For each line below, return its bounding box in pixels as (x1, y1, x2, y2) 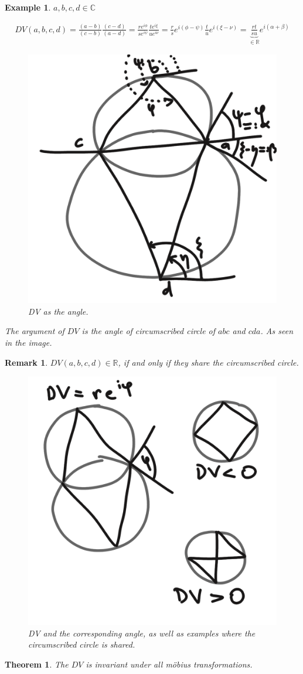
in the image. (5, 336, 52, 348)
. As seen (260, 325, 293, 337)
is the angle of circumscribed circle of (81, 325, 216, 337)
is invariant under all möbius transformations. (86, 658, 253, 670)
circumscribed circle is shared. (28, 638, 135, 651)
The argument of (5, 325, 64, 337)
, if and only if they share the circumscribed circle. (118, 356, 299, 368)
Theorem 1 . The (5, 658, 69, 670)
